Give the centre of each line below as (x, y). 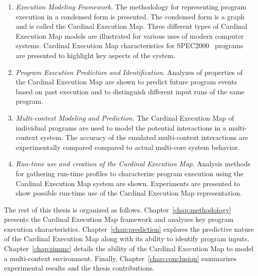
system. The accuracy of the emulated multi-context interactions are (144, 137)
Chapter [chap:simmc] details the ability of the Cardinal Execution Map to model (129, 248)
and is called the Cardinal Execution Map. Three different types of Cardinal (131, 26)
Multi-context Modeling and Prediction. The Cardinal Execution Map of (125, 117)
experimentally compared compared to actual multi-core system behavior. (128, 147)
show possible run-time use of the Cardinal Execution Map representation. (129, 193)
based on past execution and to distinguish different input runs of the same (130, 91)
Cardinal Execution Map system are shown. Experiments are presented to (128, 183)
